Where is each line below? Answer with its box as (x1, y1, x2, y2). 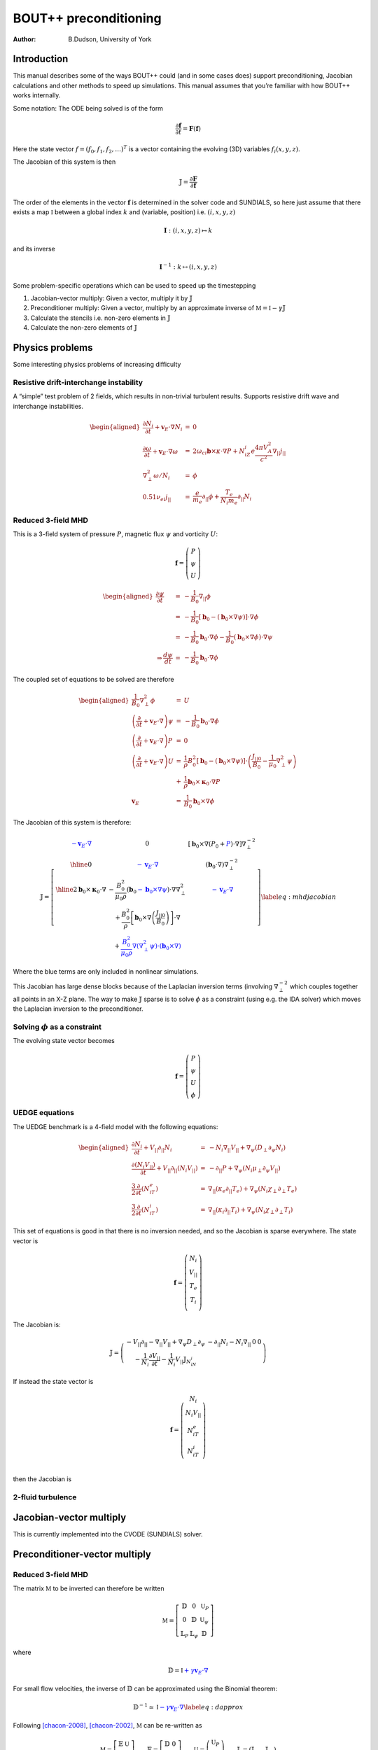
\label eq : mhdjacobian (260, 892, 337, 901)
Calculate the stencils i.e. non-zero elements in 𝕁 (30, 314, 171, 322)
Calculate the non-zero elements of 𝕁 (30, 323, 138, 332)
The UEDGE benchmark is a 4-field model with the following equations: (13, 1122, 218, 1130)
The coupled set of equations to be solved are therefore (13, 675, 174, 683)
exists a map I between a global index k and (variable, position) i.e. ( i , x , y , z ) (13, 208, 236, 216)
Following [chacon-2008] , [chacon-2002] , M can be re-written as (13, 1721, 202, 1730)
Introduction (13, 53, 69, 65)
